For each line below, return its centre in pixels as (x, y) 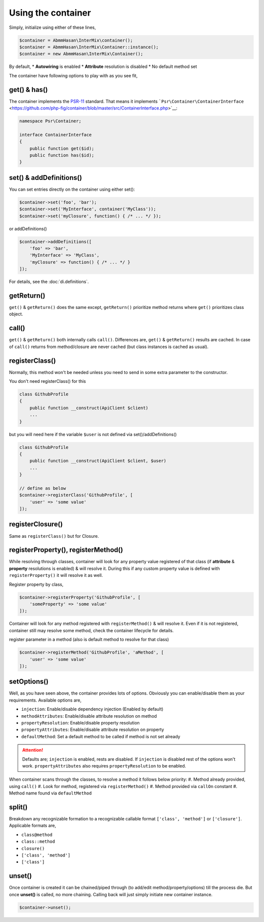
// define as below (43, 488)
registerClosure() (36, 524)
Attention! (33, 750)
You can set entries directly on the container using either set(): (72, 189)
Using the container (50, 13)
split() (18, 807)
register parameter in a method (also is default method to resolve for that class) (89, 639)
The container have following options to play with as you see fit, (73, 75)
